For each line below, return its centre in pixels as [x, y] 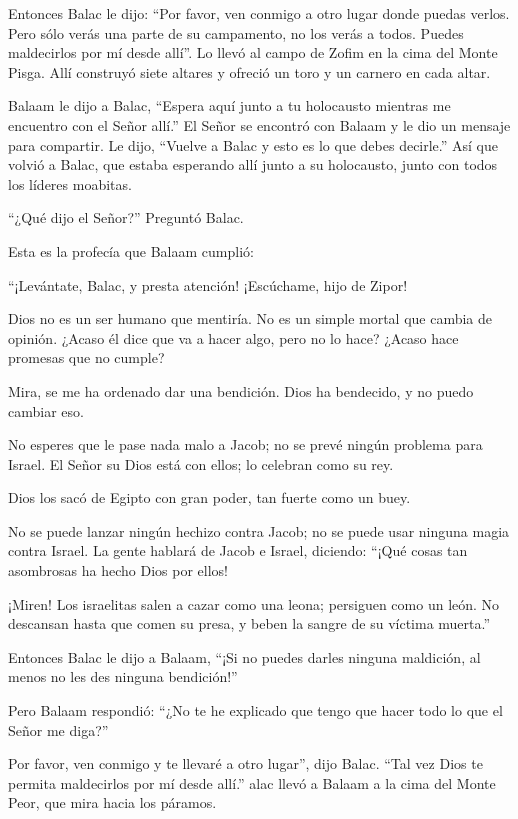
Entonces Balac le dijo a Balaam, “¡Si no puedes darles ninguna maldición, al [244, 656]
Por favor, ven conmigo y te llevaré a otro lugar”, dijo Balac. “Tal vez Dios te [245, 763]
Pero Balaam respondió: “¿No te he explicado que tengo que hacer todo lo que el [255, 710]
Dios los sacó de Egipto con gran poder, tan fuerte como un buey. [209, 497]
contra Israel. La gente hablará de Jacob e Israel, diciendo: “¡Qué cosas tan [238, 550]
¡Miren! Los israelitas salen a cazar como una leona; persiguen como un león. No [254, 603]
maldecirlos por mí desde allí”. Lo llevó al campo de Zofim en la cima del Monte [253, 52]
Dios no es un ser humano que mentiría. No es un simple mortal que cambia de [250, 318]
